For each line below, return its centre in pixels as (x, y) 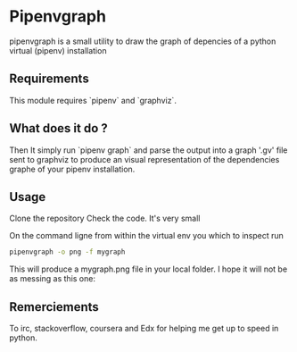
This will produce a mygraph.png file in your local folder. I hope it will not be (148, 269)
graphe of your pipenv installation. (72, 169)
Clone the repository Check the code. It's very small (105, 218)
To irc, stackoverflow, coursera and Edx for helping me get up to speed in (144, 329)
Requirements (49, 79)
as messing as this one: (53, 279)
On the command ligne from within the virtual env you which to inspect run (146, 236)
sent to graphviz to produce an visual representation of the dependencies (144, 159)
